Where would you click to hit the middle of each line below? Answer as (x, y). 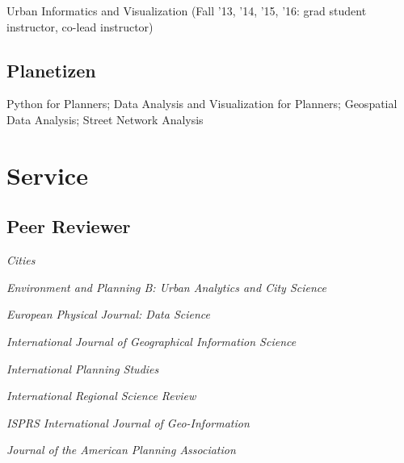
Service (47, 175)
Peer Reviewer (69, 226)
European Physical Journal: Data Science (108, 314)
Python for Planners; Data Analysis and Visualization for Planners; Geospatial (202, 104)
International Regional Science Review (101, 396)
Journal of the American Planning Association (121, 450)
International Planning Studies (83, 368)
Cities (21, 260)
